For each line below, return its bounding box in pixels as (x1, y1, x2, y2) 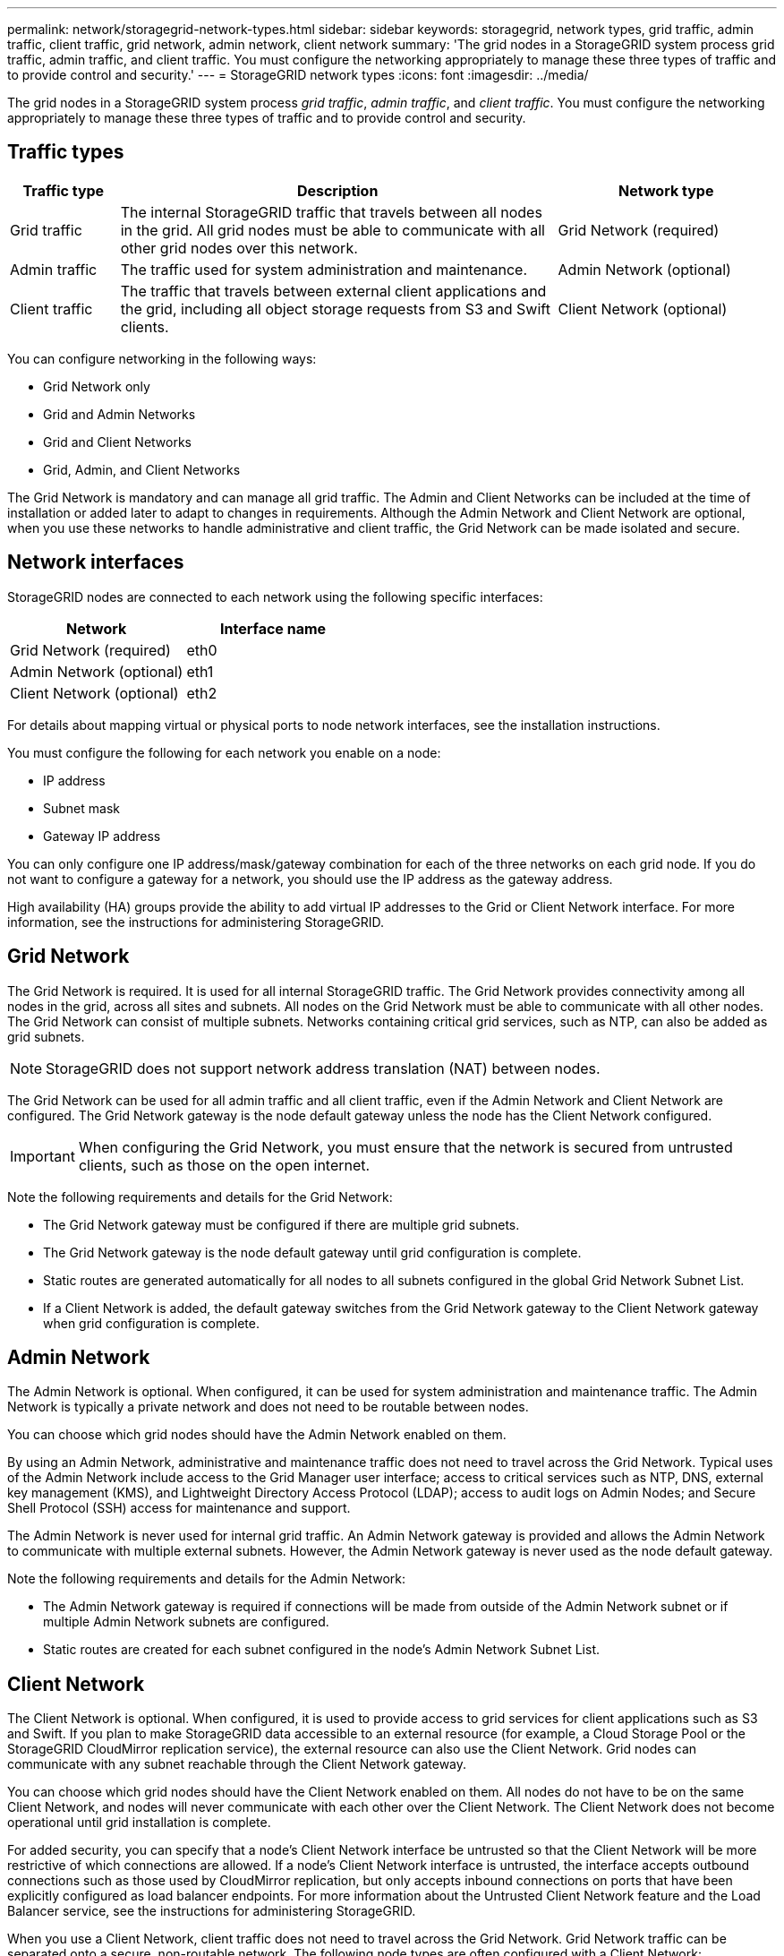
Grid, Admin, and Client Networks (43, 461, 241, 477)
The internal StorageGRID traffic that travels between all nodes (120, 202, 542, 221)
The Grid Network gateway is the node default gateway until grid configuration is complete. (43, 1244, 582, 1260)
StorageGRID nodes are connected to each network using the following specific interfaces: (7, 588, 543, 605)
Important (10, 1146, 75, 1165)
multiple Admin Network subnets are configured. (43, 1614, 329, 1630)
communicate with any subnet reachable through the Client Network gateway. (7, 1756, 467, 1772)
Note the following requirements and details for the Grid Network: (7, 1188, 393, 1205)
